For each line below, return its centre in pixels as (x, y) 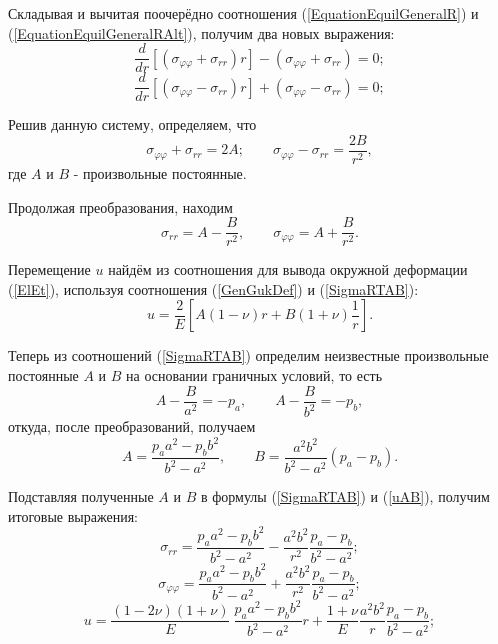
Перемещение (49, 269)
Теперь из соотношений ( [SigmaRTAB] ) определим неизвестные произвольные (248, 355)
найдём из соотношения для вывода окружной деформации (288, 269)
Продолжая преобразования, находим (120, 206)
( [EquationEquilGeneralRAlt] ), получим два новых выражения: (201, 32)
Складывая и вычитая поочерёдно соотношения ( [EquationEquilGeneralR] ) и (243, 13)
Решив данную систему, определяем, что (132, 124)
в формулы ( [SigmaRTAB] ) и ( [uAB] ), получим (345, 496)
